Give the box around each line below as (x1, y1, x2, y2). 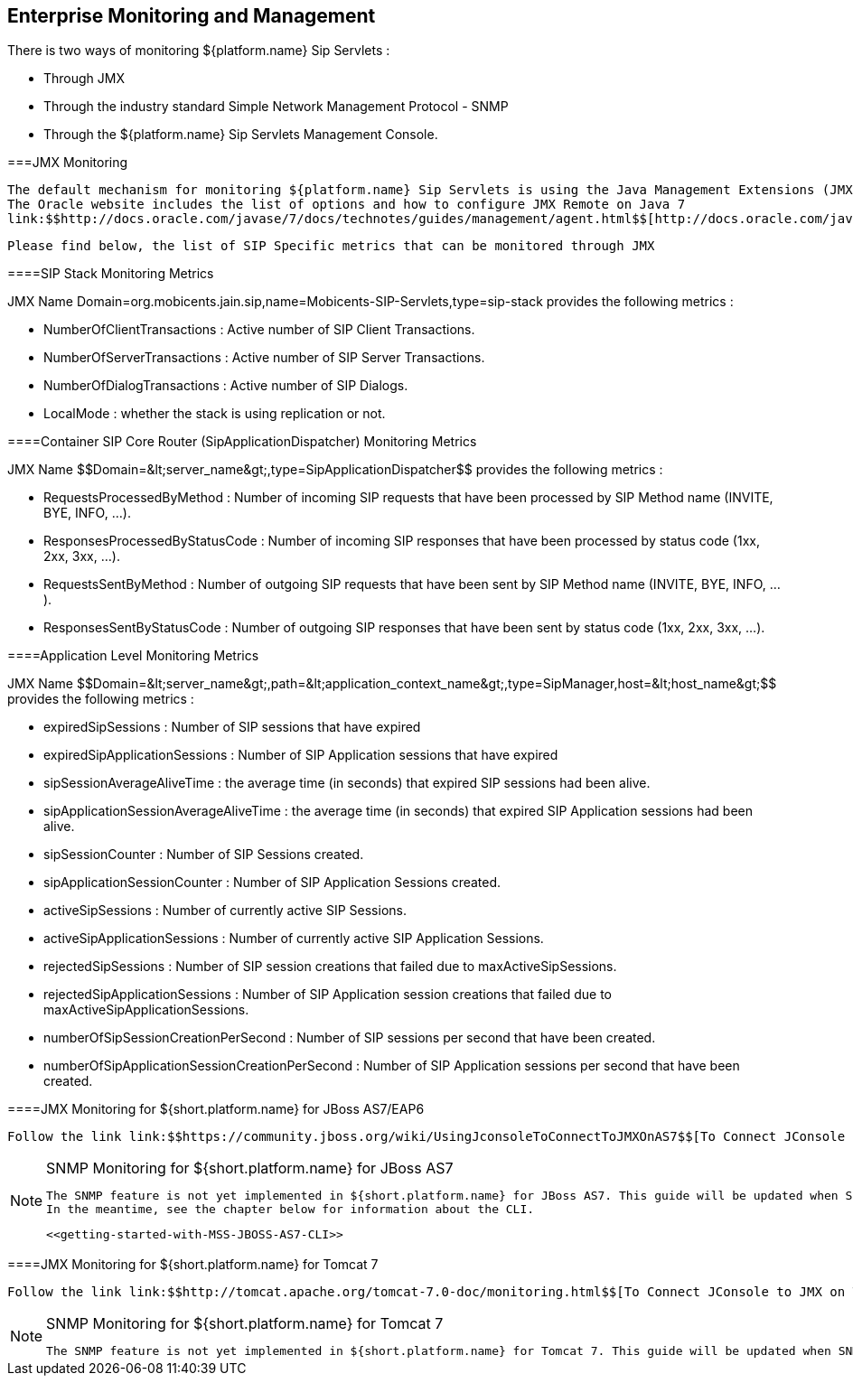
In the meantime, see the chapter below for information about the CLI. (46, 1202, 535, 1217)
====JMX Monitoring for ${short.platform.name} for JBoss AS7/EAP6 (7, 1101, 425, 1117)
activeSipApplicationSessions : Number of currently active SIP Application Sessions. (43, 930, 544, 947)
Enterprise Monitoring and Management (7, 5, 376, 27)
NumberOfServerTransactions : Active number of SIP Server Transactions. (43, 350, 485, 366)
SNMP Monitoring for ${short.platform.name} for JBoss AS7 (46, 1159, 454, 1178)
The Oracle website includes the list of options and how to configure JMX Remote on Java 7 (7, 197, 686, 212)
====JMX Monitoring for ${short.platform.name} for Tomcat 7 (7, 1257, 379, 1273)
